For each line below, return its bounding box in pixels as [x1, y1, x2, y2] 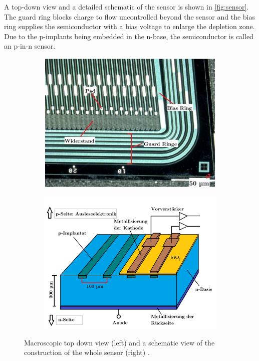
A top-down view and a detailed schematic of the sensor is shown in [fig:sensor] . [4, 2, 249, 12]
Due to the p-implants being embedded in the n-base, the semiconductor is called [4, 31, 253, 41]
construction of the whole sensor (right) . [24, 347, 150, 357]
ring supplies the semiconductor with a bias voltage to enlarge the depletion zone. [4, 21, 255, 32]
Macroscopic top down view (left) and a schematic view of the [24, 337, 215, 347]
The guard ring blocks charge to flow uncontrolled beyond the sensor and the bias [4, 11, 255, 22]
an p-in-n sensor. [4, 41, 56, 51]
